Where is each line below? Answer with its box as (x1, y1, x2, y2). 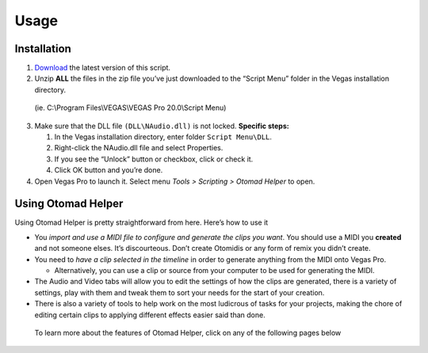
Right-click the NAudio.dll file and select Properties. (54, 143, 224, 153)
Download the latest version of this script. (34, 63, 170, 73)
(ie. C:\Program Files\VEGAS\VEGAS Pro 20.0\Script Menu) (34, 103, 227, 112)
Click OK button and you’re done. (54, 165, 163, 175)
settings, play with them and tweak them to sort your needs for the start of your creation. (34, 287, 325, 297)
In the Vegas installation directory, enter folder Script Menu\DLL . (54, 132, 273, 142)
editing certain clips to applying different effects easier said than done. (34, 309, 266, 320)
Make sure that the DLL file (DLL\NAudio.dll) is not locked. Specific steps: (34, 121, 289, 131)
